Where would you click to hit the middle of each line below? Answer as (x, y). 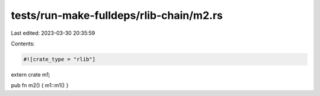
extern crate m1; (31, 74)
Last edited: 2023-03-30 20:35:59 (53, 33)
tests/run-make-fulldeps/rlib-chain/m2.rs (117, 15)
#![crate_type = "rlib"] (60, 59)
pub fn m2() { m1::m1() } (40, 85)
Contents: (23, 44)
